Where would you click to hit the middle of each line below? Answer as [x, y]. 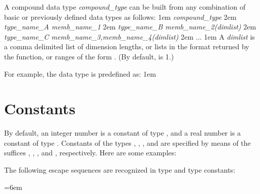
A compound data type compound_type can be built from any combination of [125, 7]
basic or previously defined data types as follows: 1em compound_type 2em [120, 17]
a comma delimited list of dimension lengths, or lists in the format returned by [127, 46]
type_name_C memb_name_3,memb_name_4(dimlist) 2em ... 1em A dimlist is [129, 36]
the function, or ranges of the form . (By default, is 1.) [89, 56]
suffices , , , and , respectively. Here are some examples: [90, 153]
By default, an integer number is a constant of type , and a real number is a [123, 133]
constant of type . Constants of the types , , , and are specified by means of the [127, 142]
